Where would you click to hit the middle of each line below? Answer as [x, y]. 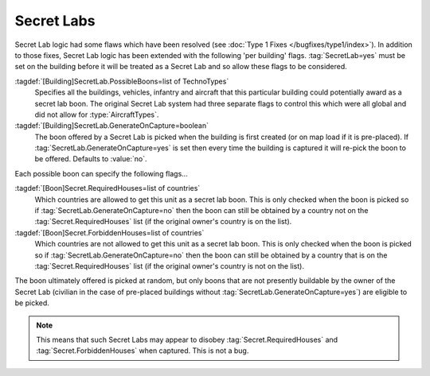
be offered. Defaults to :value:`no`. [91, 159]
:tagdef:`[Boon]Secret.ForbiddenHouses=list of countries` [109, 233]
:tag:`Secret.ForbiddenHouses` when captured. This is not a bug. [143, 351]
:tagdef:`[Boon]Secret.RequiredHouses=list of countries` [107, 188]
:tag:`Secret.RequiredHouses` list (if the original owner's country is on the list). [163, 222]
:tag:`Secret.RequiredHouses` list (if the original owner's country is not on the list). [169, 266]
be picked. [32, 303]
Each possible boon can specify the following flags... [102, 173]
